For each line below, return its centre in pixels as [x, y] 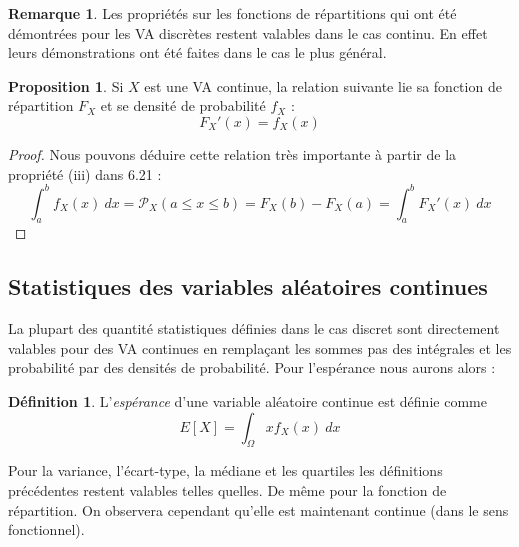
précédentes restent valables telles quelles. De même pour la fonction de [227, 490]
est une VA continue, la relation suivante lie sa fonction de [323, 85]
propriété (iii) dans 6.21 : [85, 173]
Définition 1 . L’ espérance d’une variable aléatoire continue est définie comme [247, 401]
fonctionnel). [46, 529]
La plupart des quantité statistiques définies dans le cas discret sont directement [254, 328]
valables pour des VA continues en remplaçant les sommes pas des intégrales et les [260, 347]
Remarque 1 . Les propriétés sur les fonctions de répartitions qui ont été [232, 13]
